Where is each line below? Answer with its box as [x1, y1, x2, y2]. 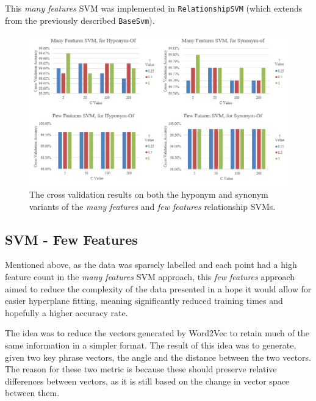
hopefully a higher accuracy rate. [5, 306, 128, 319]
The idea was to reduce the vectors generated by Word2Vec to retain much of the [5, 327, 309, 339]
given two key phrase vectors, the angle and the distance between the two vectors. [5, 350, 312, 363]
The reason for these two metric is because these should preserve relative [5, 363, 277, 375]
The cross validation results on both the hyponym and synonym [29, 188, 268, 200]
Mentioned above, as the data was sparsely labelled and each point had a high [5, 258, 297, 271]
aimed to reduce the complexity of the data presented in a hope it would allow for [5, 282, 312, 295]
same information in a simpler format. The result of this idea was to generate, [5, 338, 296, 351]
